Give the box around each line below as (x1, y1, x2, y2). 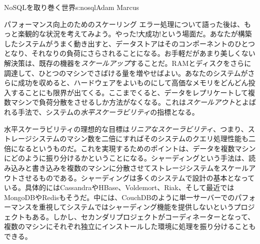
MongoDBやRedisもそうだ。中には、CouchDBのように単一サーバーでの (4, 192, 235, 202)
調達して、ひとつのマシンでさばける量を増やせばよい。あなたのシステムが (4, 67, 248, 78)
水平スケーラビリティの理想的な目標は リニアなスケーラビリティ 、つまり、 (4, 123, 248, 134)
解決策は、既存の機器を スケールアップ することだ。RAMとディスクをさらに (4, 57, 251, 68)
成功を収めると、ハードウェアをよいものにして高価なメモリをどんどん (17, 77, 248, 88)
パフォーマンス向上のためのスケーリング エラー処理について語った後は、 (4, 18, 244, 29)
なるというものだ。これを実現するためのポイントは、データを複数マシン (17, 143, 256, 153)
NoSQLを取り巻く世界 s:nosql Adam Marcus (4, 2, 139, 12)
